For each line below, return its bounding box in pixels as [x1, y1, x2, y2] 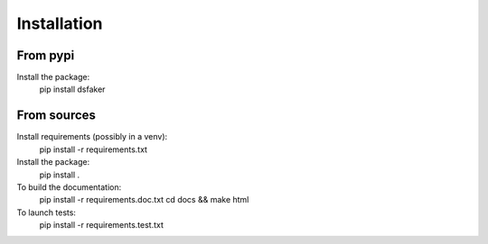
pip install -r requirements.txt [39, 144, 148, 155]
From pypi [16, 48, 75, 63]
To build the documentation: [16, 181, 122, 193]
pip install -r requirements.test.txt [39, 220, 164, 230]
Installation [16, 14, 103, 33]
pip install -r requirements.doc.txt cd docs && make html [39, 194, 249, 205]
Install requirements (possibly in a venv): [16, 131, 168, 142]
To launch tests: [16, 207, 77, 218]
